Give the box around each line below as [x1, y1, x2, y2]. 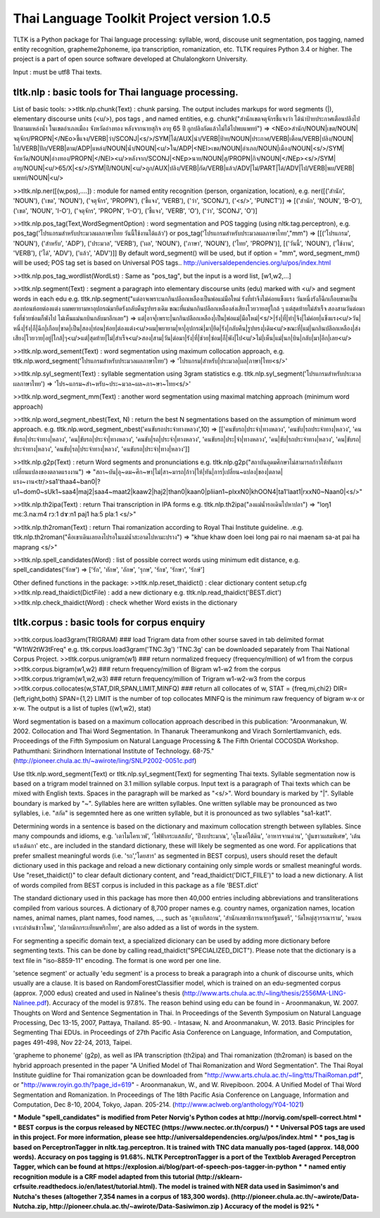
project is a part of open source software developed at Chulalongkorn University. [13, 55, 248, 63]
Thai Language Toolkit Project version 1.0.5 [13, 11, 271, 26]
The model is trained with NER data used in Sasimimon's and [158, 1182, 339, 1191]
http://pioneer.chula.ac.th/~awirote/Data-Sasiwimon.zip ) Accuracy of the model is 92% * [49, 1202, 319, 1210]
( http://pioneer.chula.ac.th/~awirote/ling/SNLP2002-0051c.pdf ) [13, 757, 197, 765]
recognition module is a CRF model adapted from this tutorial [13, 1172, 195, 1181]
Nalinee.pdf [13, 999, 47, 1007]
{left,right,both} [13, 694, 58, 702]
